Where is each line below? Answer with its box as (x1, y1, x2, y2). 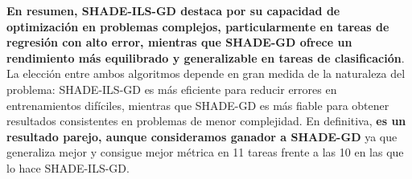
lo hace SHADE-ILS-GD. (6, 159, 130, 176)
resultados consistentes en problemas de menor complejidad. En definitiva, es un (6, 112, 406, 129)
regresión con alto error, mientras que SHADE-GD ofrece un (6, 34, 352, 51)
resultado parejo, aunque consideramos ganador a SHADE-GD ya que (6, 128, 398, 144)
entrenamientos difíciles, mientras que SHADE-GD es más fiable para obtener (6, 96, 389, 113)
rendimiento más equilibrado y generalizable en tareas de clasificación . (6, 49, 405, 66)
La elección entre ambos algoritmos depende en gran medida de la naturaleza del (6, 65, 406, 82)
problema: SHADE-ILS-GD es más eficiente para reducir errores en (6, 80, 337, 97)
